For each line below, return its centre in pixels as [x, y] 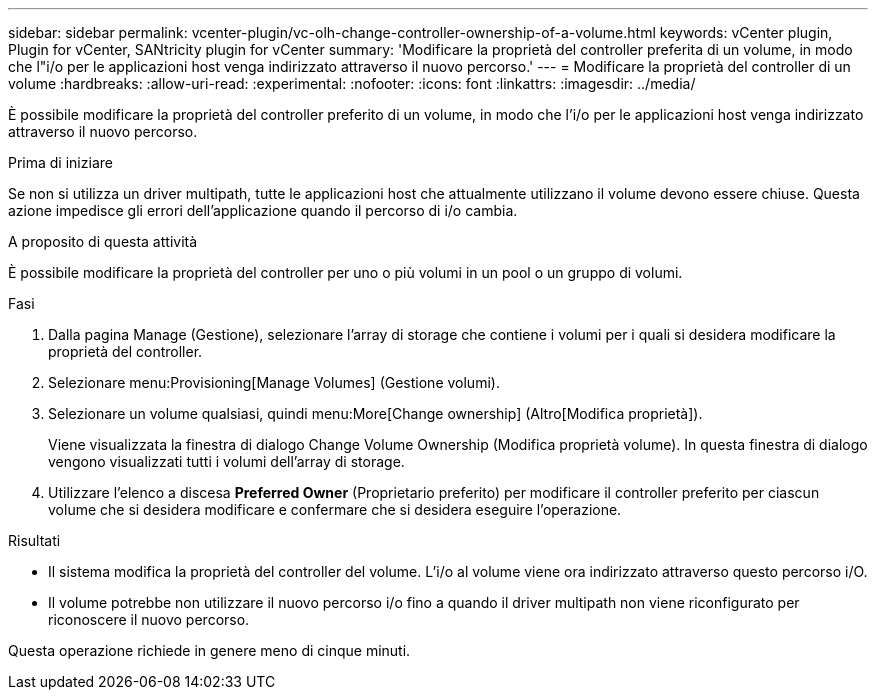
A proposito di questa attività [103, 241]
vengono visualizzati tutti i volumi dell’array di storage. [226, 461]
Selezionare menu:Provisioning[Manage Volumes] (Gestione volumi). [274, 382]
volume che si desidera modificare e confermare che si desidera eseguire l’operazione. [335, 509]
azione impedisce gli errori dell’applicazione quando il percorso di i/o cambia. [263, 210]
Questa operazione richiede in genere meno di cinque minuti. [209, 650]
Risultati [34, 540]
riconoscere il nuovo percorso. [149, 619]
